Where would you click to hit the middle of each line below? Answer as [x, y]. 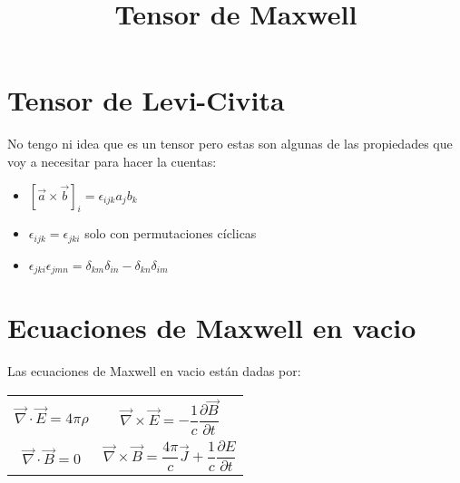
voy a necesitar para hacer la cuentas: [112, 161]
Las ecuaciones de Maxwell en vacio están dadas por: [154, 371]
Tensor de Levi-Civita [146, 100]
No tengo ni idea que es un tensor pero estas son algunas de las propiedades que [230, 144]
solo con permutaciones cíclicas [171, 233]
